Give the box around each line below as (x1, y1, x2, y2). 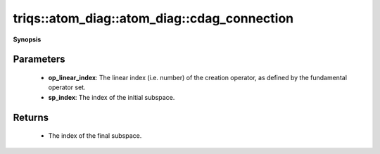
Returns (13, 111, 49, 123)
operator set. (48, 83, 86, 91)
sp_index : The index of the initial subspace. (48, 93, 175, 101)
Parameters (13, 53, 65, 65)
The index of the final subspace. (48, 131, 142, 140)
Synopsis (13, 35, 42, 44)
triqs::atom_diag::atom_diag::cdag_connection (13, 11, 294, 26)
